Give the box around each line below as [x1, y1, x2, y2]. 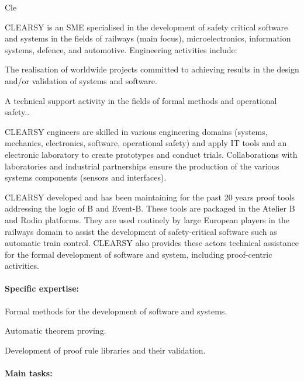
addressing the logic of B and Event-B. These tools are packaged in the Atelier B [5, 202, 295, 214]
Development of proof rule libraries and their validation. [5, 344, 206, 356]
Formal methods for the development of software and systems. [5, 304, 227, 317]
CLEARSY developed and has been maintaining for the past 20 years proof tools [5, 190, 295, 203]
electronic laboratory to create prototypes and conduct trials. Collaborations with [5, 148, 298, 160]
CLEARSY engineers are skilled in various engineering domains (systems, [5, 125, 268, 137]
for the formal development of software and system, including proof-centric [5, 248, 272, 260]
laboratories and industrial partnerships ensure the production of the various [5, 160, 279, 172]
